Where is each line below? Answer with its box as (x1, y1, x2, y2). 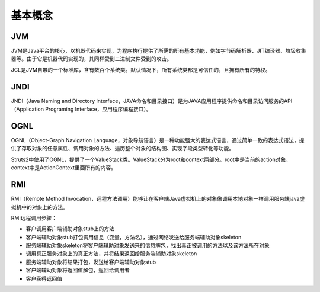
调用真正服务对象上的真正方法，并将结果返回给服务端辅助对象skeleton (25, 250, 197, 257)
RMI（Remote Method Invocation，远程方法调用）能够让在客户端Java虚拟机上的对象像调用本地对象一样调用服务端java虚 (11, 195, 305, 203)
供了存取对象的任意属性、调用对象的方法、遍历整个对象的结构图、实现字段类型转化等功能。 (11, 145, 234, 152)
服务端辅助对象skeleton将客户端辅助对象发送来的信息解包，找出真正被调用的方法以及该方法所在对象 (25, 242, 270, 249)
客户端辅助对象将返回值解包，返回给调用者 (25, 267, 130, 274)
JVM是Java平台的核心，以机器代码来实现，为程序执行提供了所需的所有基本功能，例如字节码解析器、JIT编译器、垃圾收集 (11, 47, 306, 54)
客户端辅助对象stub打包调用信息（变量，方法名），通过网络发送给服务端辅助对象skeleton (25, 233, 242, 240)
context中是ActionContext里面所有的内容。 (11, 164, 117, 171)
